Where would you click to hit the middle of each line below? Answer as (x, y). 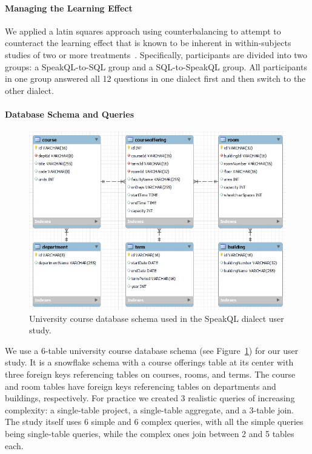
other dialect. (29, 90)
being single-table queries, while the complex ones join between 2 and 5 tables (150, 433)
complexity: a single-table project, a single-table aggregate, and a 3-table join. (150, 409)
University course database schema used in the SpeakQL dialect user (157, 318)
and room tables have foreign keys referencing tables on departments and (141, 386)
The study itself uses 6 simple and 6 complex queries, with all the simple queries (154, 422)
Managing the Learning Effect (69, 8)
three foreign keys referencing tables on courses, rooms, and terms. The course (150, 374)
